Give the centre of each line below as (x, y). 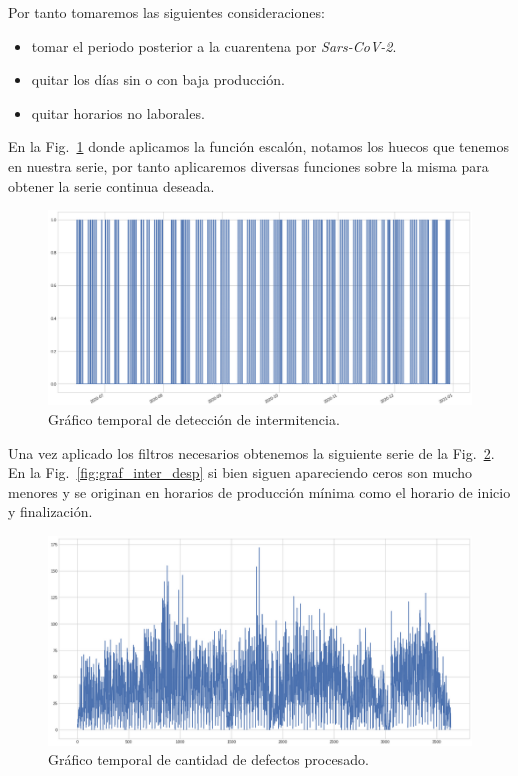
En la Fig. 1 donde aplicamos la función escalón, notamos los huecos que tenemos (258, 146)
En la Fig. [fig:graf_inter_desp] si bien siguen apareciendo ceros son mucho (240, 472)
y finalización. (50, 511)
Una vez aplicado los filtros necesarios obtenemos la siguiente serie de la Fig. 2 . (251, 452)
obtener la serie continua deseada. (111, 185)
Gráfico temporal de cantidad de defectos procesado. (208, 759)
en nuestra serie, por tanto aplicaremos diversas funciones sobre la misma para (248, 165)
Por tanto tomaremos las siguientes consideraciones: (166, 12)
